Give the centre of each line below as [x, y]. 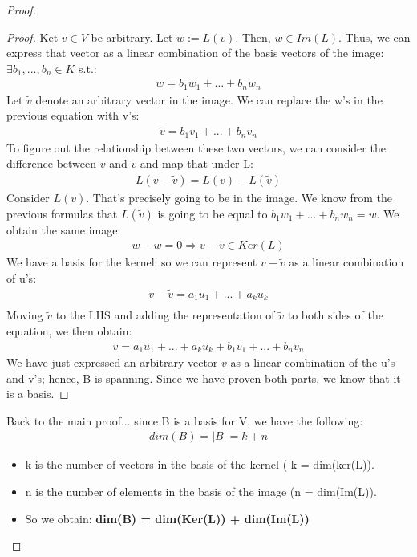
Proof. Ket [32, 37]
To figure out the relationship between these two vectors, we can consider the [196, 147]
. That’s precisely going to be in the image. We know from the [239, 197]
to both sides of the [335, 315]
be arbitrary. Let [132, 37]
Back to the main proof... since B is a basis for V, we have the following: [185, 420]
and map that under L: [196, 163]
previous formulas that [62, 213]
